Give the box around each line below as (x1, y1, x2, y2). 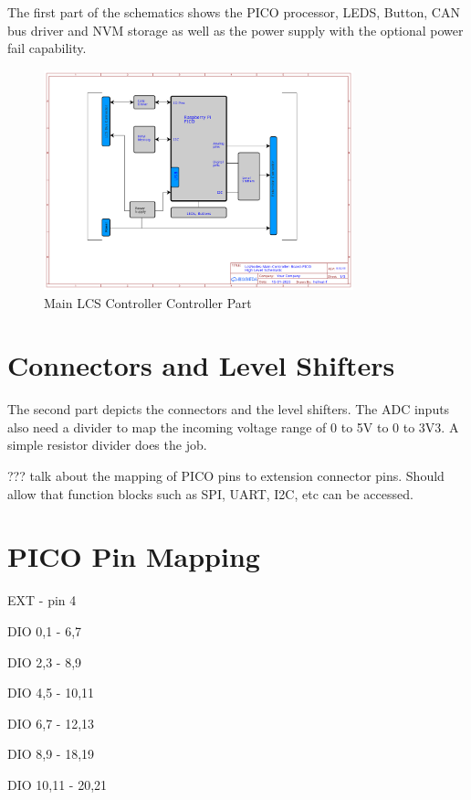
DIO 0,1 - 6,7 (7, 621, 82, 640)
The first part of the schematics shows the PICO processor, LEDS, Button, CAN (7, 3, 460, 21)
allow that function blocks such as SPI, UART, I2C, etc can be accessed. (7, 484, 413, 503)
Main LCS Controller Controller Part (44, 293, 252, 312)
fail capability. (7, 38, 87, 58)
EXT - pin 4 (7, 591, 77, 610)
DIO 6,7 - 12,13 (7, 713, 95, 732)
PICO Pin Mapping (7, 538, 260, 575)
